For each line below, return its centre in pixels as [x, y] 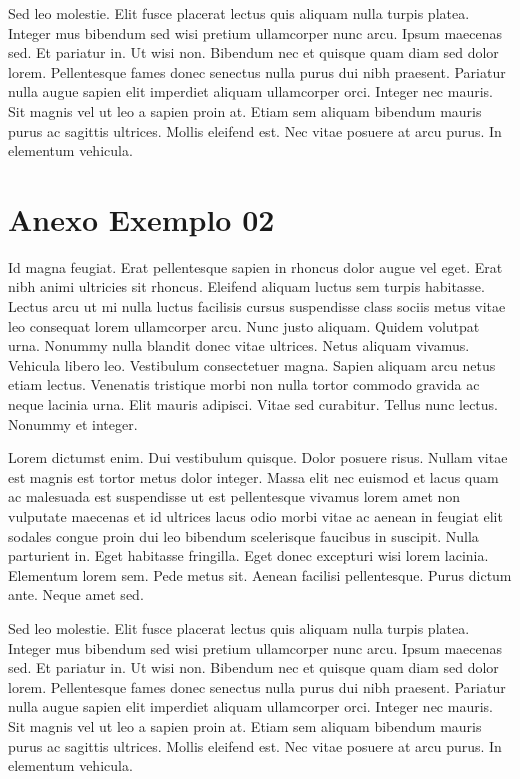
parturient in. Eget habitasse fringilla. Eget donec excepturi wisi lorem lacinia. [248, 555]
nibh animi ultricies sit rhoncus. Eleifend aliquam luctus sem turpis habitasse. [246, 286]
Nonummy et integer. [73, 423]
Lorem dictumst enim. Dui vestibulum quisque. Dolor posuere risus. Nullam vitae [258, 457]
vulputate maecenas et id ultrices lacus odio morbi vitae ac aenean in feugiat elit [255, 516]
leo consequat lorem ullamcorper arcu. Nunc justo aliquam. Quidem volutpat [244, 325]
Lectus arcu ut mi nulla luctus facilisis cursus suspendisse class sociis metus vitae [257, 306]
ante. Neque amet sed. [76, 594]
